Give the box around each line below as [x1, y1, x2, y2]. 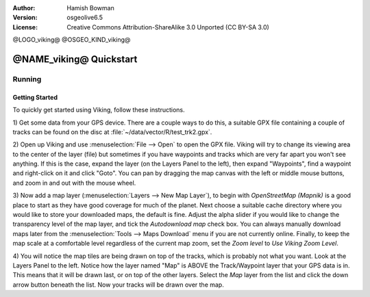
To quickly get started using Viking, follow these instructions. [12, 106, 185, 114]
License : [12, 23, 38, 31]
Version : [12, 14, 38, 22]
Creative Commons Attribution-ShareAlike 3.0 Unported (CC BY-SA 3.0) [66, 23, 270, 31]
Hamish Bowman [66, 4, 114, 12]
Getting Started [12, 93, 58, 101]
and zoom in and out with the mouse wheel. [12, 179, 136, 187]
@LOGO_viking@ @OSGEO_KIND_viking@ [12, 36, 131, 44]
